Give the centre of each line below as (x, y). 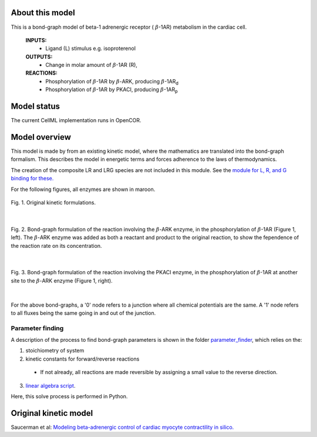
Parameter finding (37, 328)
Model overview (41, 137)
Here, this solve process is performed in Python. (69, 396)
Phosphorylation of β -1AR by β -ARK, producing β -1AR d (112, 82)
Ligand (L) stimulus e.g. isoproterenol (91, 48)
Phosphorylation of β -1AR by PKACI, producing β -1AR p (112, 90)
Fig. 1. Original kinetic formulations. (53, 203)
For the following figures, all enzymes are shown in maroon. (83, 189)
